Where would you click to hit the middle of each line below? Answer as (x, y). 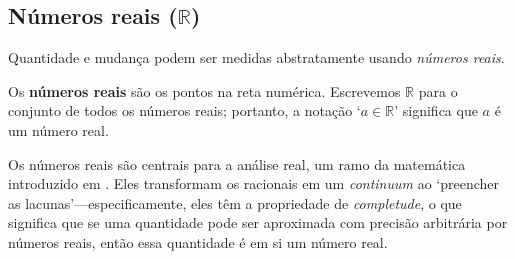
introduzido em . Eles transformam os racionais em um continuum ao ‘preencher (254, 183)
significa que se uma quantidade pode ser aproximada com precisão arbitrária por (258, 222)
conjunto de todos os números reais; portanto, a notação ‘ (184, 110)
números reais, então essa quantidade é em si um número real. (198, 241)
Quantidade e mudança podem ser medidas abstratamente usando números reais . (256, 57)
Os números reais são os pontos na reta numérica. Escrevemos (204, 90)
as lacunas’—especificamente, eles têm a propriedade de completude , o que (235, 202)
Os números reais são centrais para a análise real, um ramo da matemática (237, 163)
